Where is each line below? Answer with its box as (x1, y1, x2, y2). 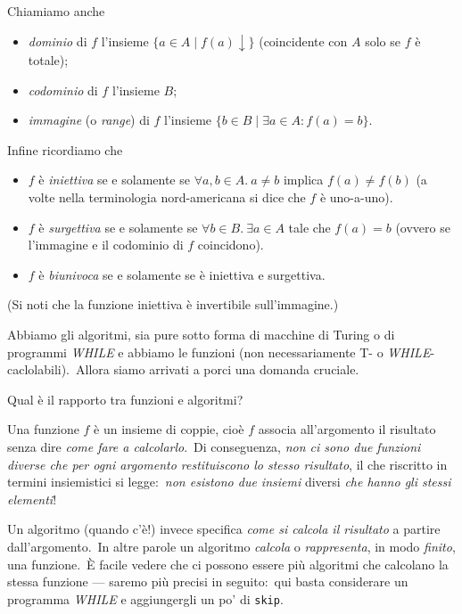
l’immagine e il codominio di (28, 235, 184, 254)
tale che (288, 217, 331, 236)
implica (283, 170, 324, 189)
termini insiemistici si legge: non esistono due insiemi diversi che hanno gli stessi (7, 472, 451, 491)
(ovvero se (395, 217, 450, 236)
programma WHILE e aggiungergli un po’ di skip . (7, 589, 284, 608)
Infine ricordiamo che (7, 140, 123, 159)
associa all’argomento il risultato (258, 420, 436, 438)
